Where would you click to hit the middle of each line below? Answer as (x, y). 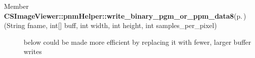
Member (17, 6)
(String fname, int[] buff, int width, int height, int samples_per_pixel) (110, 25)
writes (33, 51)
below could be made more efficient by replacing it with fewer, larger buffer (138, 42)
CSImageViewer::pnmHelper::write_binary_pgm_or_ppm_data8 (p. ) (125, 15)
